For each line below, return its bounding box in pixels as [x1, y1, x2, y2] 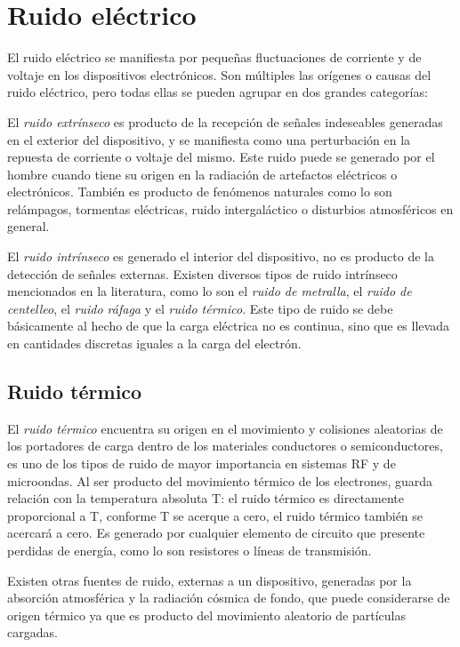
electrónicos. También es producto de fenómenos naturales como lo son [7, 182, 392, 201]
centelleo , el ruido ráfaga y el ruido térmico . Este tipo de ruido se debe [7, 299, 393, 317]
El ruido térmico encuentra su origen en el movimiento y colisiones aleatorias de [7, 419, 443, 437]
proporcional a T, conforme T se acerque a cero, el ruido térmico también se [7, 506, 424, 524]
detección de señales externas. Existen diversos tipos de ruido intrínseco [7, 264, 398, 283]
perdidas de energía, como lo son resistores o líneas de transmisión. [7, 540, 372, 559]
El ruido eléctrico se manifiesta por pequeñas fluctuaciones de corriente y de [7, 48, 422, 67]
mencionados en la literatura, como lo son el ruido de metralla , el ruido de [7, 282, 412, 300]
